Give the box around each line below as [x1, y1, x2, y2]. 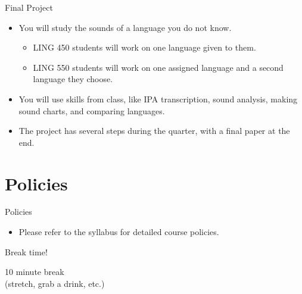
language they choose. [33, 73, 113, 85]
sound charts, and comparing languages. [18, 104, 165, 117]
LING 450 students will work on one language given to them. [33, 41, 256, 54]
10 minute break [5, 265, 64, 278]
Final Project [5, 1, 53, 13]
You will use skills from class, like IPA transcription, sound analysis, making [18, 92, 298, 105]
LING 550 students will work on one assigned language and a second [33, 61, 284, 73]
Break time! [5, 245, 48, 258]
